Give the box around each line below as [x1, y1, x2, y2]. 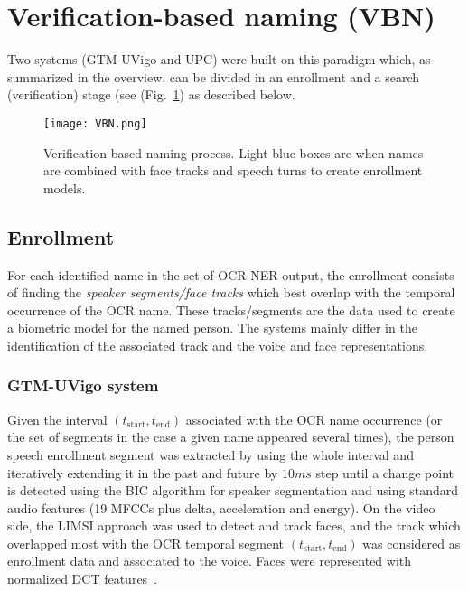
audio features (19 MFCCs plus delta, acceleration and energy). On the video [7, 498, 435, 517]
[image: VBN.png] [43, 117, 147, 130]
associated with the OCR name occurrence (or [185, 409, 443, 428]
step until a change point [315, 463, 454, 482]
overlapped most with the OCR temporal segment [7, 533, 285, 552]
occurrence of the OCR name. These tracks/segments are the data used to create [7, 300, 455, 319]
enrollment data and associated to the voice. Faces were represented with [7, 551, 412, 570]
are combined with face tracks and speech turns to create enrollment [43, 161, 423, 180]
